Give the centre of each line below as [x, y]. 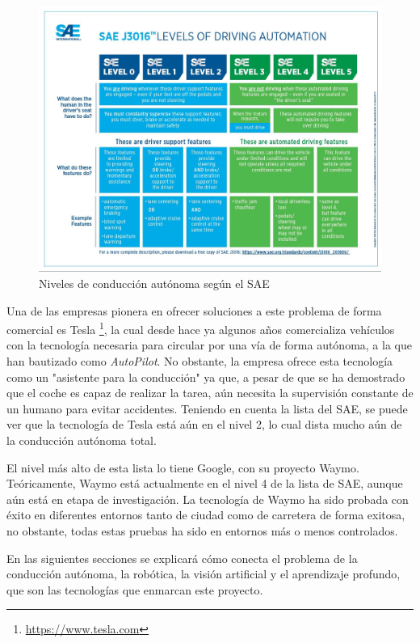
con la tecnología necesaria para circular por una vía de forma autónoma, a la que [209, 345]
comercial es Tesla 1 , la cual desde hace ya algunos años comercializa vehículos [201, 328]
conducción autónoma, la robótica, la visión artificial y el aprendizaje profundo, [204, 574]
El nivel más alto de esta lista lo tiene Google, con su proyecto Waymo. [183, 467]
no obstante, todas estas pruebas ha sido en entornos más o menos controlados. [202, 530]
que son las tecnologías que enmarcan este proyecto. [135, 589]
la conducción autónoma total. [82, 440]
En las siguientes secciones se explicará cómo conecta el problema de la [182, 558]
